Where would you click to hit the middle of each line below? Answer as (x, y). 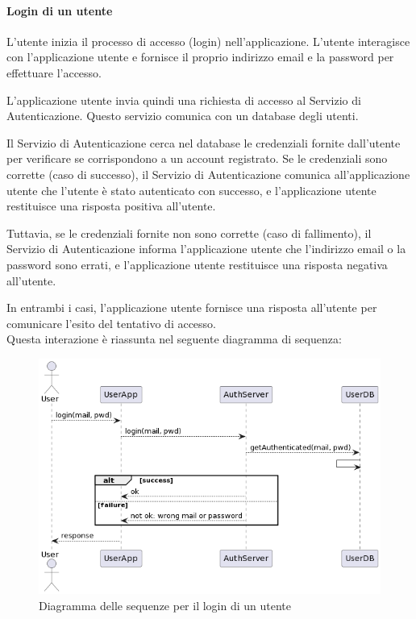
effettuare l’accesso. (54, 72)
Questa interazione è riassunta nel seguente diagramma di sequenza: (174, 339)
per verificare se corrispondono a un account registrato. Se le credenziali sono (197, 158)
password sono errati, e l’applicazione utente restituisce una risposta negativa (197, 264)
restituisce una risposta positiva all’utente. (111, 206)
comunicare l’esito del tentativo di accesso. (112, 323)
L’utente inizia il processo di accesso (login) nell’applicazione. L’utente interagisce (208, 41)
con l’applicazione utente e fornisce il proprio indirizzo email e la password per (200, 57)
